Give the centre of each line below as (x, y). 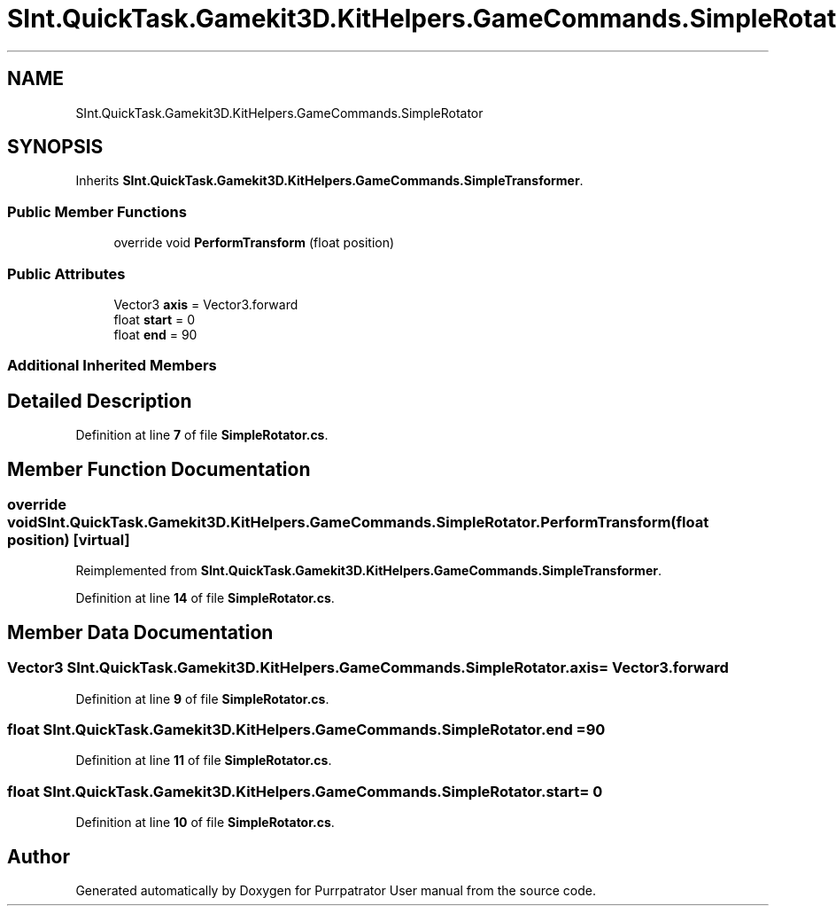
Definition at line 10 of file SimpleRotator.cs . (205, 823)
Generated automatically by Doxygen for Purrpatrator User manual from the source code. (336, 890)
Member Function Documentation (159, 469)
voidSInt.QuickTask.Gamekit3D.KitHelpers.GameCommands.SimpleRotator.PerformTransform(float (358, 522)
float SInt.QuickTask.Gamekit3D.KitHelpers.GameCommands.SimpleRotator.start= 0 (305, 791)
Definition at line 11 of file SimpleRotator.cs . (204, 761)
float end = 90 (155, 334)
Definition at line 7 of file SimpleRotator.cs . (202, 435)
